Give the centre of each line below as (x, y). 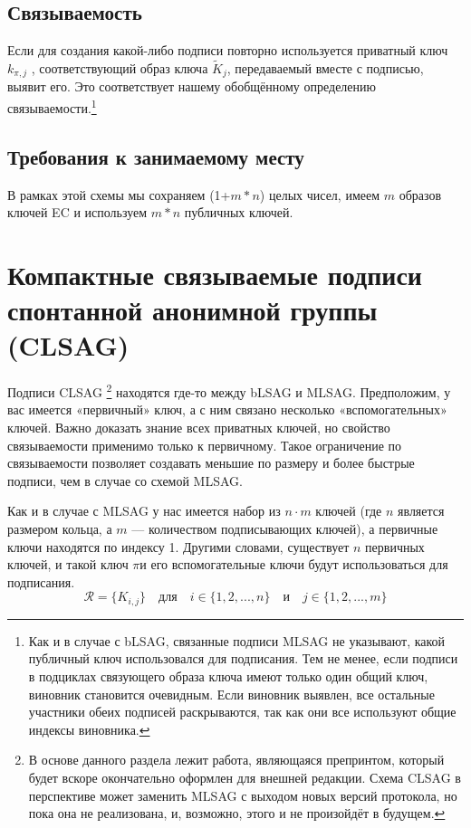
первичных (395, 546)
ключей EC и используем (77, 212)
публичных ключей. (239, 212)
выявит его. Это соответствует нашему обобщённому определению (192, 86)
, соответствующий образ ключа (120, 68)
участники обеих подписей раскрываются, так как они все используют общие (242, 712)
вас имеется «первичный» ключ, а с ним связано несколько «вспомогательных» (227, 409)
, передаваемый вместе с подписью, (325, 68)
